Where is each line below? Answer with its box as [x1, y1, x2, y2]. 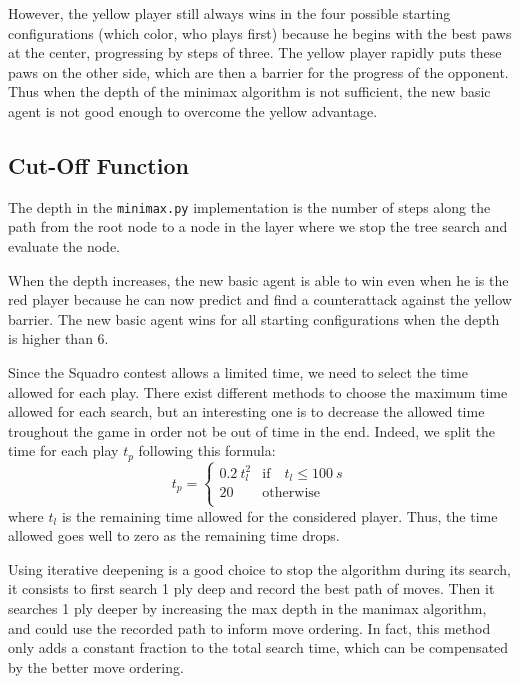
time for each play [8, 440, 119, 461]
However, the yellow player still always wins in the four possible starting [8, 3, 451, 23]
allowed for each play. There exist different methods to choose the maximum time [8, 381, 508, 402]
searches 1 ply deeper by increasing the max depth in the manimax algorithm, [8, 598, 487, 619]
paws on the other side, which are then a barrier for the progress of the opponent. [8, 61, 509, 82]
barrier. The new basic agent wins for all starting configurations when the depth [8, 308, 500, 329]
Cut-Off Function [8, 149, 189, 180]
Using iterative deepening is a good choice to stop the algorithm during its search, [8, 558, 511, 579]
